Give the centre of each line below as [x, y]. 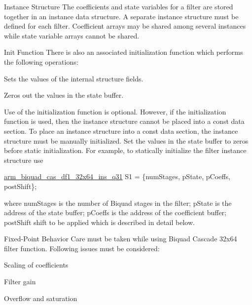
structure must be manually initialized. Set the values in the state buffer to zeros [126, 140]
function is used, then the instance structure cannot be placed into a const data [124, 121]
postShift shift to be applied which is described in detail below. [99, 222]
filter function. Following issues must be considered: [82, 248]
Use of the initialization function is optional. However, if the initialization [115, 111]
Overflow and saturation [41, 298]
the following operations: [41, 61]
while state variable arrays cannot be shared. [72, 35]
